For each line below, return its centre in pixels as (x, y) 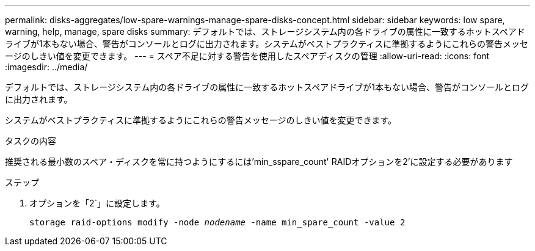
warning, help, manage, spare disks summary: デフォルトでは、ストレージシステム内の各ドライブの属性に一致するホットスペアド (265, 31)
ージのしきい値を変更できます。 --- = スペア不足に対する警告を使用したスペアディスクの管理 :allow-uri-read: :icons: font (247, 56)
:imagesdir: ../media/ (46, 67)
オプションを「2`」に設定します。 (97, 203)
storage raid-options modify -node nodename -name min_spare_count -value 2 (217, 222)
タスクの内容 (31, 141)
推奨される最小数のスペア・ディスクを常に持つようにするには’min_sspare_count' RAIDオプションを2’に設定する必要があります (259, 162)
